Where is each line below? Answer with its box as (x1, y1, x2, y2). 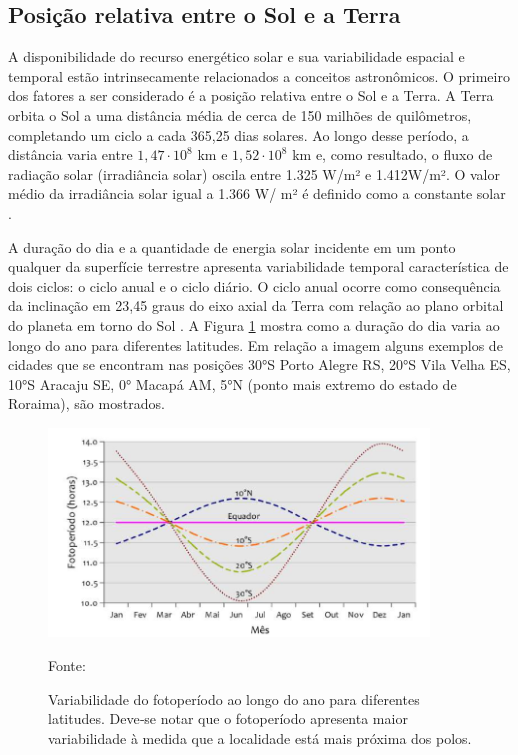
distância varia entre (8, 144, 133, 165)
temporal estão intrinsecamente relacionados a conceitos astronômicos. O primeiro (8, 65, 510, 86)
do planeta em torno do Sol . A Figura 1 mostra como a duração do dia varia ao (8, 314, 500, 335)
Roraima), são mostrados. (8, 393, 165, 414)
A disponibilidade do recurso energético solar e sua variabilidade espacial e (8, 46, 465, 67)
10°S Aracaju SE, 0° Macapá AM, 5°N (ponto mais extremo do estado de (8, 373, 457, 394)
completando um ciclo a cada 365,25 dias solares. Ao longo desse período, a (8, 124, 469, 145)
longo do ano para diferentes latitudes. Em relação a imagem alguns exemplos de (8, 334, 503, 355)
